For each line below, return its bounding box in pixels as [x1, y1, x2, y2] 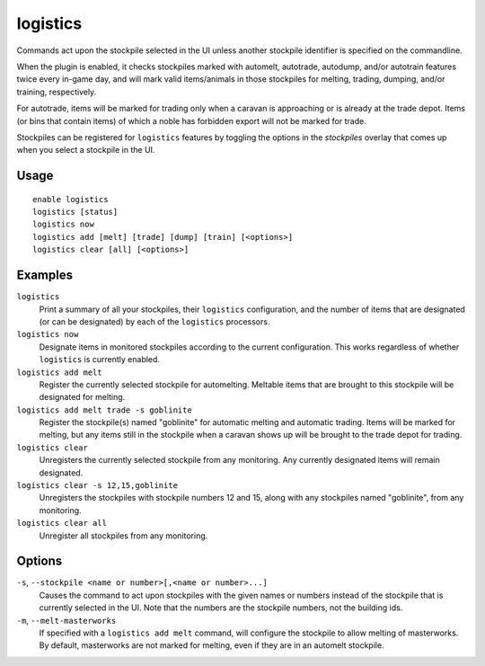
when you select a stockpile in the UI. [16, 145, 155, 155]
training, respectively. [16, 86, 97, 97]
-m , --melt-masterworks [16, 615, 117, 626]
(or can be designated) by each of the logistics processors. [39, 315, 270, 327]
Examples [16, 268, 74, 283]
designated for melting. [39, 392, 126, 403]
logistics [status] [32, 207, 119, 218]
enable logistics [32, 194, 109, 204]
